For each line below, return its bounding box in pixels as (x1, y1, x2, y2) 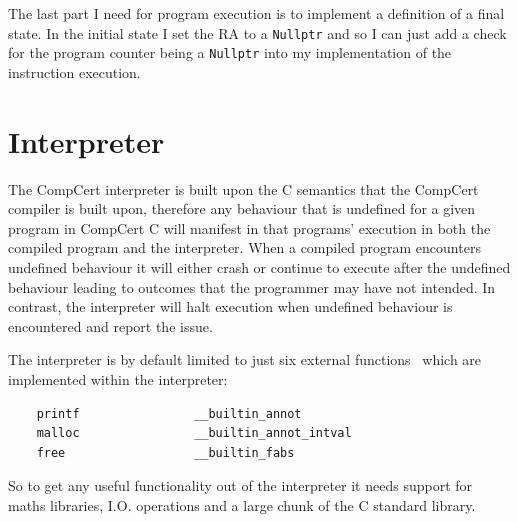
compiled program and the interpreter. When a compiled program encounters (8, 237, 481, 258)
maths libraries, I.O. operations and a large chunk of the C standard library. (8, 494, 476, 515)
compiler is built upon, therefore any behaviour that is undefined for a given (8, 198, 476, 219)
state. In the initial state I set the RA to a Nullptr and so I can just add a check (8, 22, 507, 43)
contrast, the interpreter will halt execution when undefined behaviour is (8, 296, 453, 317)
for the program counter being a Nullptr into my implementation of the (8, 42, 452, 63)
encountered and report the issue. (8, 315, 213, 336)
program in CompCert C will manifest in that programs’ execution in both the (8, 217, 491, 238)
